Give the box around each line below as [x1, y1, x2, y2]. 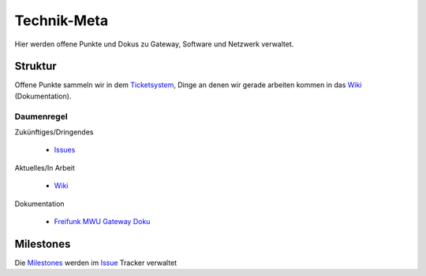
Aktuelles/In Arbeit [14, 163, 75, 172]
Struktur [14, 60, 57, 73]
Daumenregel [14, 111, 68, 122]
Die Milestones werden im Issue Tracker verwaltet [14, 258, 177, 267]
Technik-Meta [14, 12, 109, 29]
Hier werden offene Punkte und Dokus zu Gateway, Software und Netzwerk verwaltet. [14, 39, 294, 49]
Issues [54, 145, 76, 155]
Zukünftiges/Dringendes [14, 127, 94, 137]
